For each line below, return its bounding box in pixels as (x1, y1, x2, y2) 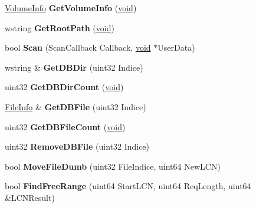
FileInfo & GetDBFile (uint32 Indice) (5, 100, 146, 113)
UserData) (157, 41, 195, 54)
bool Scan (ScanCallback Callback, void (5, 41, 151, 54)
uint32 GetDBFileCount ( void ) (5, 120, 126, 133)
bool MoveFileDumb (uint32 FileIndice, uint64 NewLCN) (5, 160, 221, 172)
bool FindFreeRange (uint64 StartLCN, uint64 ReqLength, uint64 (5, 180, 251, 192)
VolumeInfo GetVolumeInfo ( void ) (5, 2, 137, 14)
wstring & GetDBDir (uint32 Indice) (5, 61, 143, 73)
